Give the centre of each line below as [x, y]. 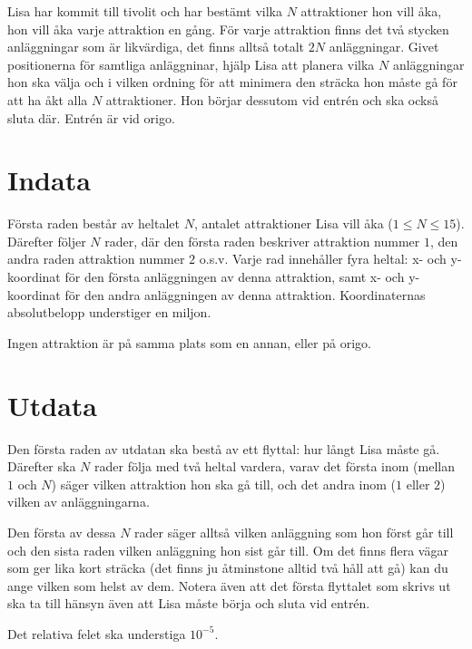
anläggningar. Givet [384, 47]
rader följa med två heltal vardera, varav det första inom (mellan [274, 466]
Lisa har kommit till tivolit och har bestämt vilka [145, 11]
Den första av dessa [62, 532]
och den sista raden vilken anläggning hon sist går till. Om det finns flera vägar [228, 550]
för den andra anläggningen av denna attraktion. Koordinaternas [245, 294]
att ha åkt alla [48, 99]
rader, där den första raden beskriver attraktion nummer [262, 241]
